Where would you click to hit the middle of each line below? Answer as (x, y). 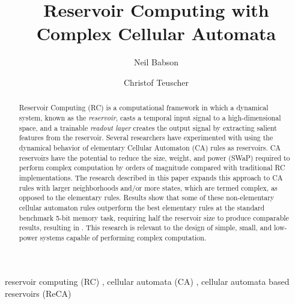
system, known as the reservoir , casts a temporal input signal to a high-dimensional (150, 117)
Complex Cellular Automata (156, 33)
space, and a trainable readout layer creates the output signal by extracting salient (148, 127)
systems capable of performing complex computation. (123, 237)
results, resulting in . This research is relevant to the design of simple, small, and (145, 228)
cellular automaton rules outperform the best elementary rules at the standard (142, 207)
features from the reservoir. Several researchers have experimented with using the (146, 138)
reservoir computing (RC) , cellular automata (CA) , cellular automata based (147, 282)
